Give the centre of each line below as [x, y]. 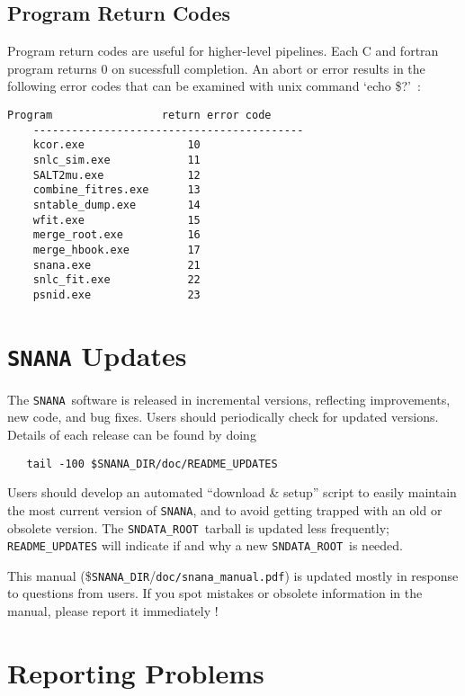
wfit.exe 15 [116, 220]
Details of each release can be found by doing [132, 435]
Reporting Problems [136, 672]
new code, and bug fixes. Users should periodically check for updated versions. [223, 417]
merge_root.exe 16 [116, 235]
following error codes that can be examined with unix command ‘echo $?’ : [214, 86]
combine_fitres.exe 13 [116, 190]
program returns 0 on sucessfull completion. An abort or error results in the [216, 68]
